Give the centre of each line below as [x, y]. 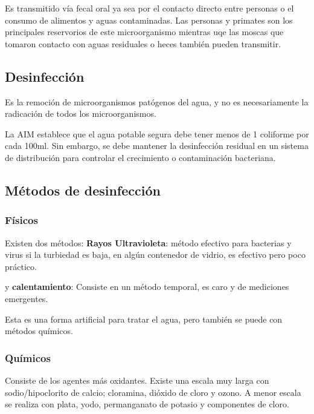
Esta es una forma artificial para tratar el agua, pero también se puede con [144, 319]
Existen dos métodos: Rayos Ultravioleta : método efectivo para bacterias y [148, 242]
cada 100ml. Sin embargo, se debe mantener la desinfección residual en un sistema [157, 146]
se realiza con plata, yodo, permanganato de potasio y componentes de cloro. [147, 404]
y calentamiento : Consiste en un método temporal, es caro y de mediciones [147, 287]
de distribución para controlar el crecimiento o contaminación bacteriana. [140, 157]
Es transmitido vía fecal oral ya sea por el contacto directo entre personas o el [149, 8]
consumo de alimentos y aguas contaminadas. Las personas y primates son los [149, 20]
